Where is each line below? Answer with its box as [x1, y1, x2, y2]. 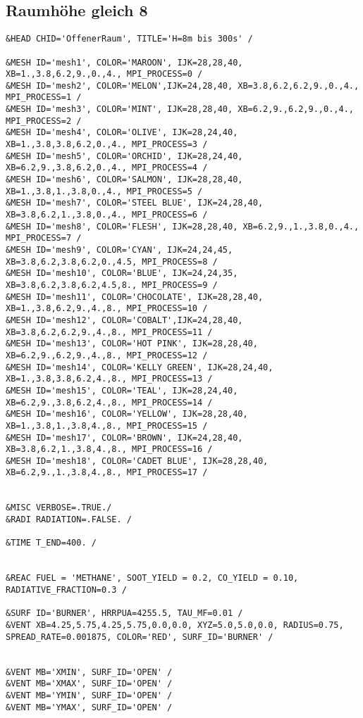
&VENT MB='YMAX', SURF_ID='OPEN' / [6, 702, 173, 712]
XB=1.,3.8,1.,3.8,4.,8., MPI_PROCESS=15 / [6, 420, 208, 431]
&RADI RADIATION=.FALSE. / [6, 515, 132, 525]
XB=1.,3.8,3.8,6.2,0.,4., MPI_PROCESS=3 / [6, 139, 208, 150]
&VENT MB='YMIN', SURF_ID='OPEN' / [6, 690, 173, 700]
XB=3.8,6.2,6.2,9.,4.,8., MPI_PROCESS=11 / [6, 327, 213, 337]
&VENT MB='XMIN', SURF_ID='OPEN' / [6, 667, 173, 677]
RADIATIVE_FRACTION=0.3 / [6, 585, 127, 596]
